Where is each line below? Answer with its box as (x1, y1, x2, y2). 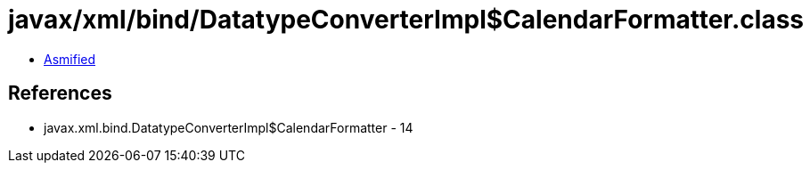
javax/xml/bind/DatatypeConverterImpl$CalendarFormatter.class (8, 4, 805, 35)
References (8, 82, 112, 105)
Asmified (44, 51, 96, 67)
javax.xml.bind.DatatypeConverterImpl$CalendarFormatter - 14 (44, 119, 413, 135)
